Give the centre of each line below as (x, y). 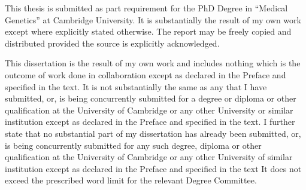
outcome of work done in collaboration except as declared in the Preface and (146, 74)
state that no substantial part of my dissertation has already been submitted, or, (153, 133)
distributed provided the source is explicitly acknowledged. (112, 43)
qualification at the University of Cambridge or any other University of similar (149, 157)
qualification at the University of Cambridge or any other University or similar (149, 110)
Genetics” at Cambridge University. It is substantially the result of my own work (153, 19)
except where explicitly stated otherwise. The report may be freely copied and (148, 31)
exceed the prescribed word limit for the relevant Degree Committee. (131, 180)
